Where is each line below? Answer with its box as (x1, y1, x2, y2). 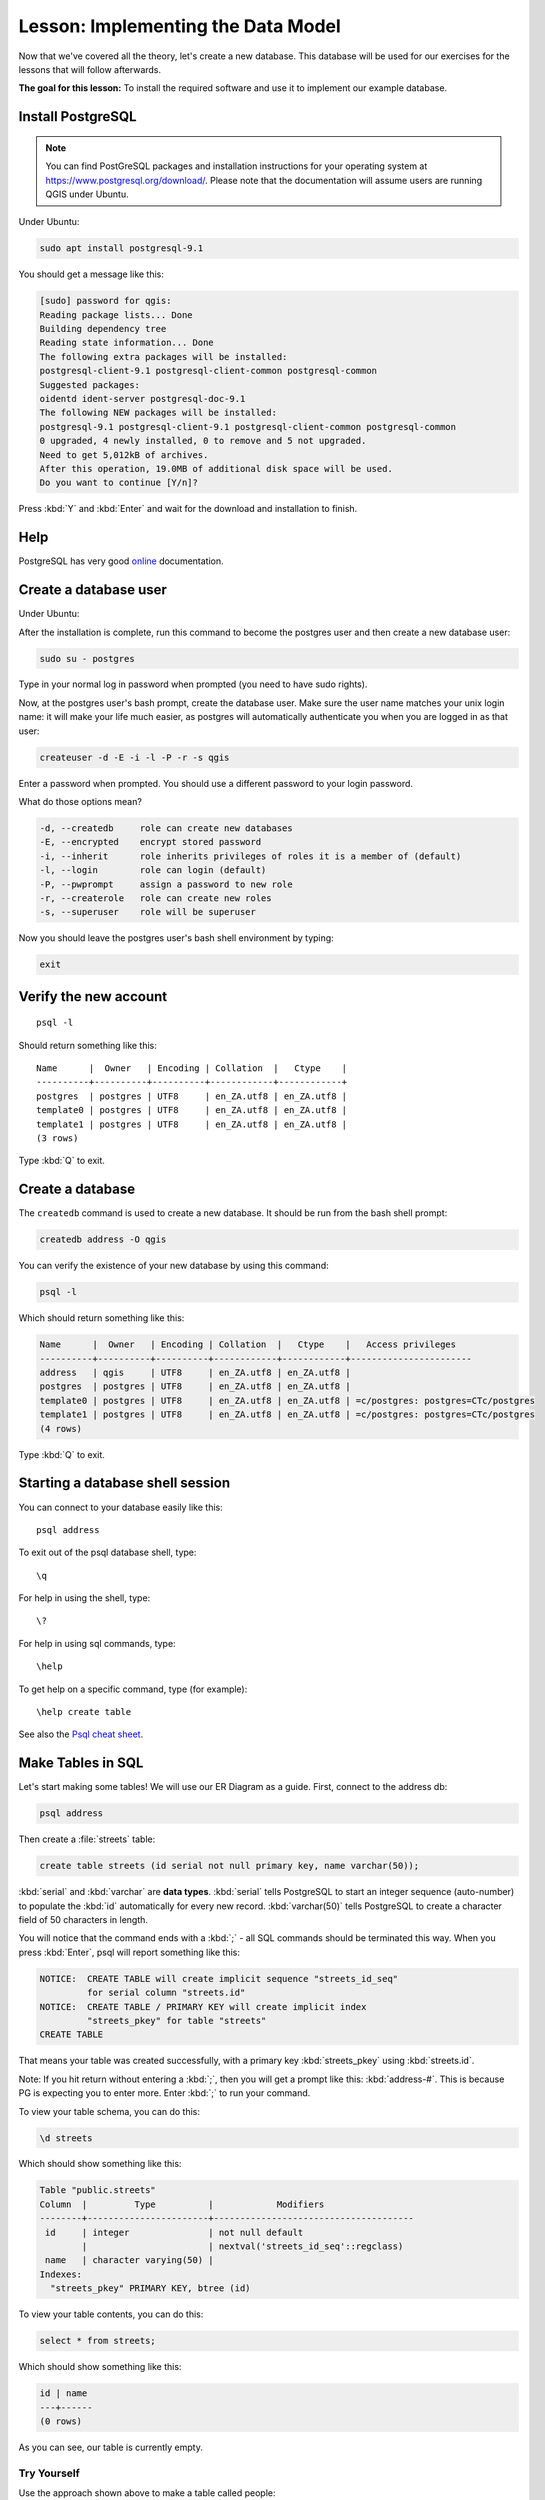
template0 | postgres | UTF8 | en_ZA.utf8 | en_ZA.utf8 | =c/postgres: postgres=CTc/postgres (39, 1395, 535, 1406)
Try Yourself (18, 2466, 80, 2480)
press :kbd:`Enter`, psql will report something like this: (18, 1946, 240, 1958)
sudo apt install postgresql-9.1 (39, 243, 204, 254)
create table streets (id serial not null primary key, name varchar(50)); (39, 1860, 420, 1872)
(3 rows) (36, 1133, 79, 1144)
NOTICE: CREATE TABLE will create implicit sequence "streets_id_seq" (39, 1973, 399, 1984)
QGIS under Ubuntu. (45, 188, 129, 200)
